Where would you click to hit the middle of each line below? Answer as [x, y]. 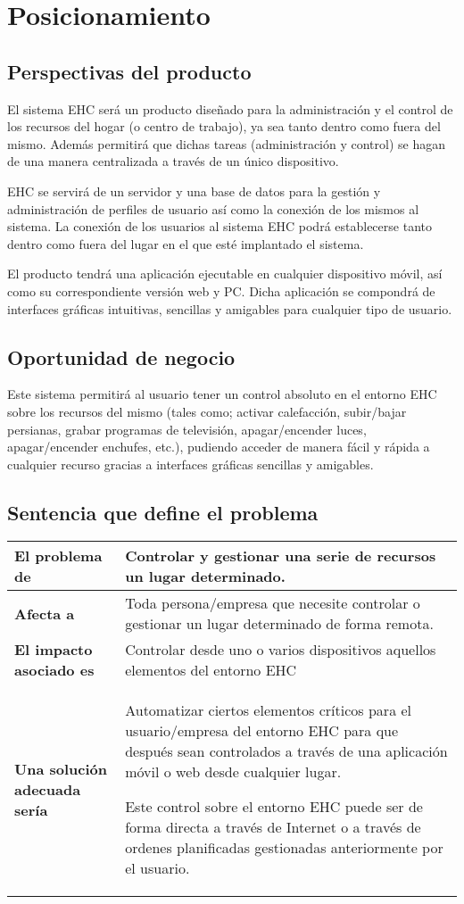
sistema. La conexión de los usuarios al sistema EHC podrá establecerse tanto [220, 226]
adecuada [48, 789]
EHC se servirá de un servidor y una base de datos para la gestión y [194, 191]
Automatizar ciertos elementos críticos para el [269, 710]
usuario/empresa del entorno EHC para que [262, 731]
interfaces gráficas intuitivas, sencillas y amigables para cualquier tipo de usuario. [230, 308]
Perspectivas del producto [129, 71]
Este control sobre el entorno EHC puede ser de [274, 807]
